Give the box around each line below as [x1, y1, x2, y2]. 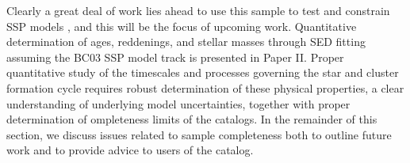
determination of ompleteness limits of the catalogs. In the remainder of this [6, 111, 377, 127]
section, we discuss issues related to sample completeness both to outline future [6, 126, 392, 142]
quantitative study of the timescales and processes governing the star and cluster [6, 64, 399, 81]
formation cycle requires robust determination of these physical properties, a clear [6, 79, 404, 96]
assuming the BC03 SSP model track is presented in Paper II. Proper [6, 48, 344, 65]
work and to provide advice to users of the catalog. [6, 142, 254, 158]
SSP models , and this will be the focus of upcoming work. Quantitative [6, 17, 357, 34]
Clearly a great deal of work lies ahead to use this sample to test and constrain [6, 2, 390, 18]
